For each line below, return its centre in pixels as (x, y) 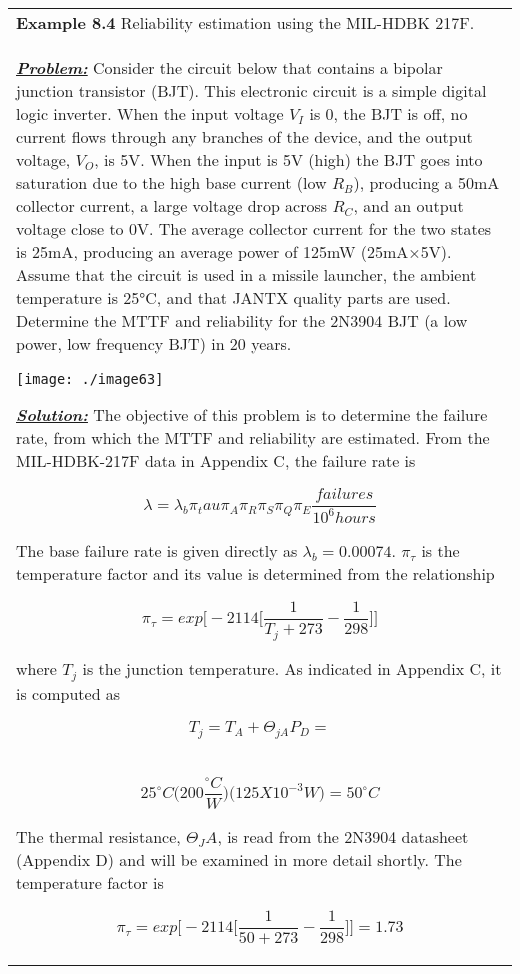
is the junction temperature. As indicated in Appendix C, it (292, 668)
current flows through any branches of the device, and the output (244, 136)
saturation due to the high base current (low (171, 182)
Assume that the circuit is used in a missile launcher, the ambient (246, 274)
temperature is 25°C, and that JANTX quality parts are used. (233, 297)
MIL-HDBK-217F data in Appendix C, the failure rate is (216, 460)
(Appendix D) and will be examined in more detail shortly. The (239, 860)
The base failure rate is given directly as (157, 551)
